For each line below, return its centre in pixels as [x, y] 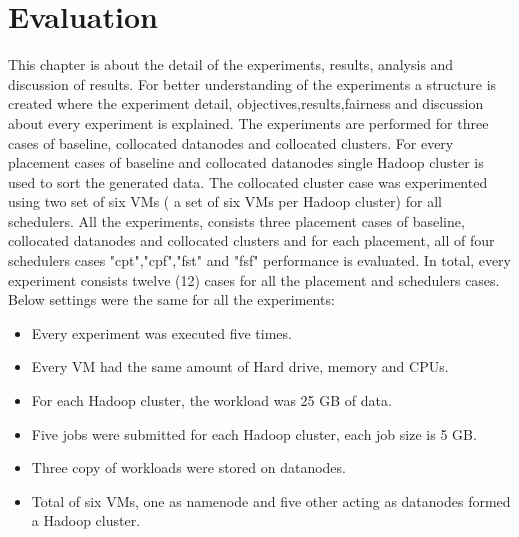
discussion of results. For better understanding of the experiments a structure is [252, 83]
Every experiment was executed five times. [161, 332]
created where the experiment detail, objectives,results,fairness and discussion [246, 103]
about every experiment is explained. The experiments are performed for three [248, 122]
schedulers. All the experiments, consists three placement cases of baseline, [236, 220]
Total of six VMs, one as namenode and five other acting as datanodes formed [271, 500]
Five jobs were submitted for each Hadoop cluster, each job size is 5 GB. [254, 433]
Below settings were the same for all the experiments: [171, 299]
